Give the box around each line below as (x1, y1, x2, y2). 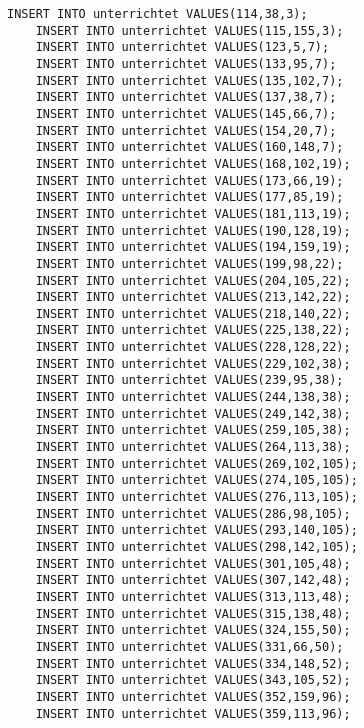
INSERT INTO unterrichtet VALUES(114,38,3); (7, 7, 308, 21)
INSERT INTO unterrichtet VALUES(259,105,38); (35, 423, 351, 438)
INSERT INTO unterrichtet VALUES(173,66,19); (35, 173, 344, 188)
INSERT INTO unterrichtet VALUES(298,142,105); (35, 540, 358, 554)
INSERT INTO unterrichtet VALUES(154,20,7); (35, 123, 337, 138)
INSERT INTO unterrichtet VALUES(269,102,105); (35, 456, 358, 471)
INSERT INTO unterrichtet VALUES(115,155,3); (35, 23, 344, 38)
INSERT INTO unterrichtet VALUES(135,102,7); (35, 73, 344, 88)
